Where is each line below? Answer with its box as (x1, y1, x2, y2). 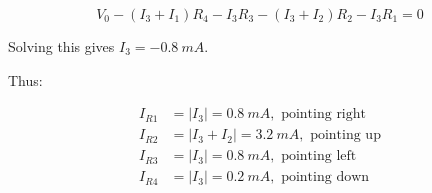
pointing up (310, 128, 381, 143)
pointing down (281, 170, 370, 185)
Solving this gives (8, 36, 115, 56)
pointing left (281, 149, 357, 164)
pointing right (281, 107, 366, 122)
